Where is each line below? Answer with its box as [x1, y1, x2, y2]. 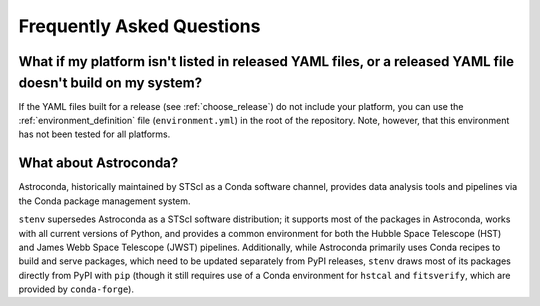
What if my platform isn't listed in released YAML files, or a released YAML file [18, 53, 515, 70]
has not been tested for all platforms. [18, 128, 171, 140]
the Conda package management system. [18, 195, 191, 207]
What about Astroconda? [18, 155, 179, 172]
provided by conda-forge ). [18, 283, 135, 295]
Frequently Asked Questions [18, 15, 261, 37]
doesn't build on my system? [18, 74, 203, 91]
